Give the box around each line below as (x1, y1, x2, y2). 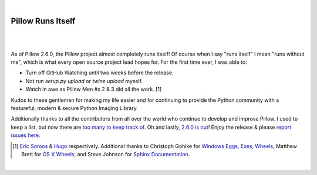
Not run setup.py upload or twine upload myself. (25, 77, 143, 84)
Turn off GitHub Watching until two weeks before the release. (25, 69, 174, 76)
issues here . (11, 132, 41, 139)
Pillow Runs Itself (11, 16, 76, 26)
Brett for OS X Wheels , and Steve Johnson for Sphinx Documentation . (21, 150, 190, 157)
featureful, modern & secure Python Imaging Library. (11, 105, 138, 112)
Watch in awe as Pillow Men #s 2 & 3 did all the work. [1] (25, 85, 162, 93)
